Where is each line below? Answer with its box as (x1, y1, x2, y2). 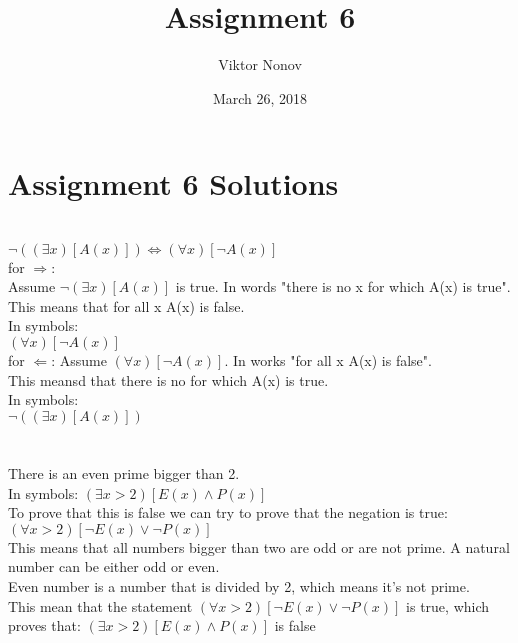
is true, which (406, 595, 490, 616)
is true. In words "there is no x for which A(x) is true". (175, 276, 511, 297)
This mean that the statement (8, 595, 193, 616)
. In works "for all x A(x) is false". (224, 350, 432, 371)
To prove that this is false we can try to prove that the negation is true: (8, 502, 448, 523)
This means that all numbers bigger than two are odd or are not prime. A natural (8, 536, 510, 557)
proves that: (8, 615, 81, 636)
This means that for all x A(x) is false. (8, 295, 245, 316)
